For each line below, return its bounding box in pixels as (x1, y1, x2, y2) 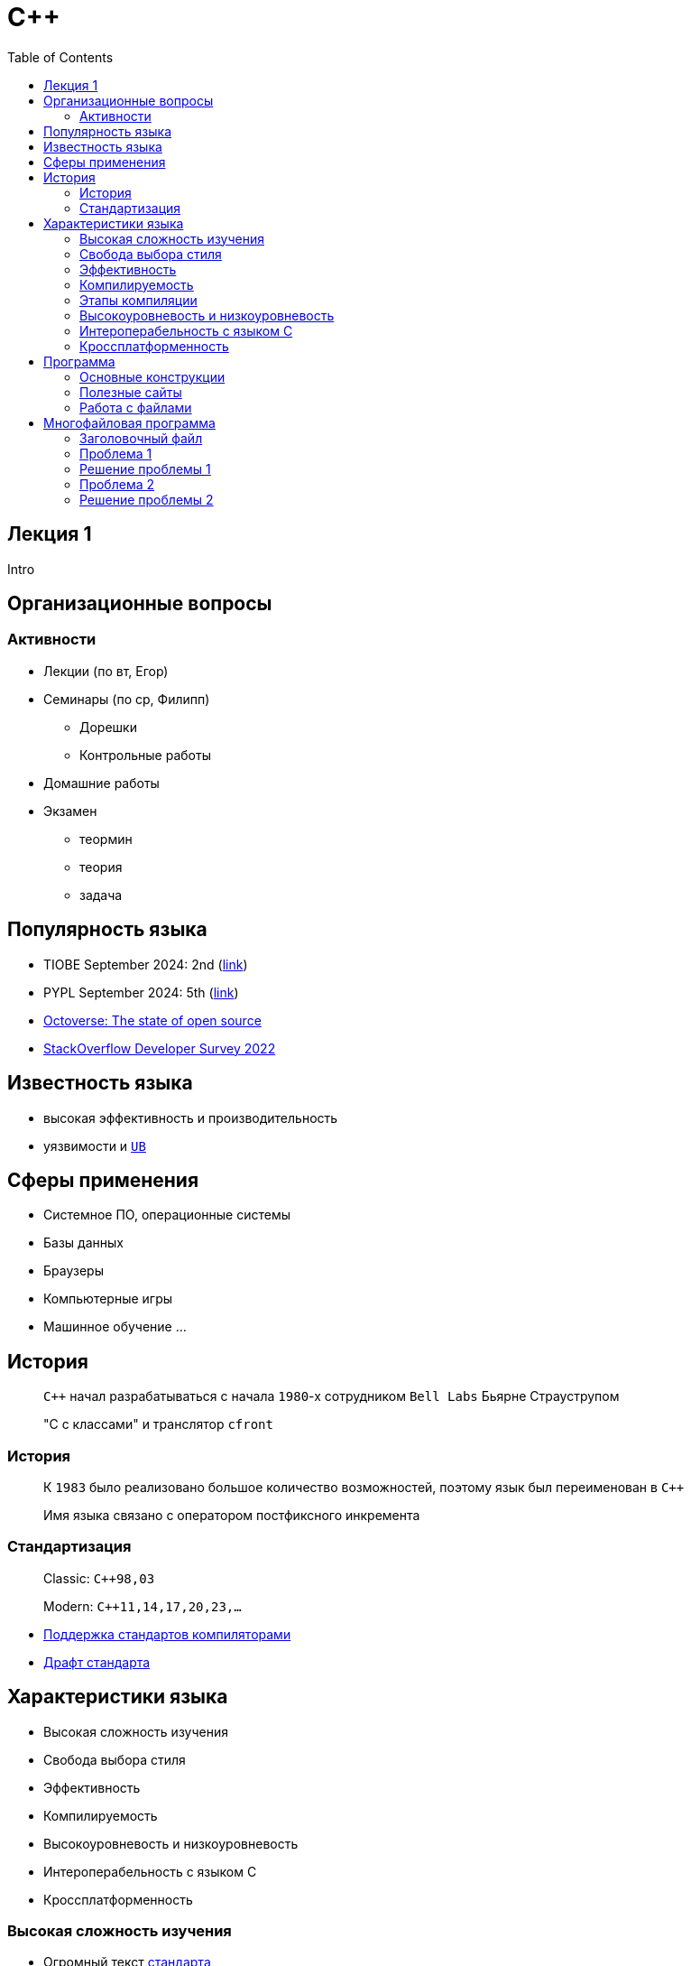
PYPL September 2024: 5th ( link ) (43, 984, 239, 1000)
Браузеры (43, 1263, 104, 1279)
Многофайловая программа (43, 414, 216, 431)
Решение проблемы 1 (79, 460, 211, 477)
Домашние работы (43, 774, 160, 791)
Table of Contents (7, 49, 114, 65)
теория (79, 858, 123, 875)
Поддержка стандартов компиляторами (43, 1626, 291, 1642)
